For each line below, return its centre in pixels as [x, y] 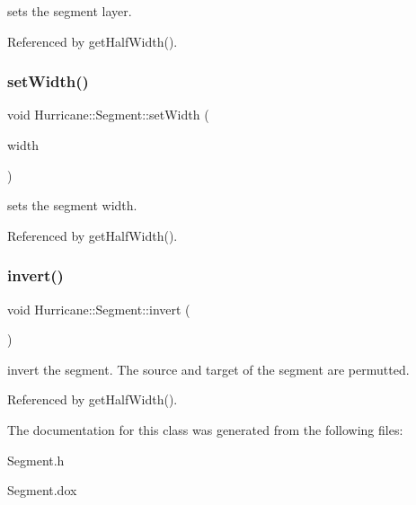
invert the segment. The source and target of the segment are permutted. [208, 369]
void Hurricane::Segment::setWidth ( [108, 115]
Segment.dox [42, 490]
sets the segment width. [72, 205]
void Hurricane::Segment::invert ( [99, 309]
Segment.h [36, 460]
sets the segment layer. [70, 11]
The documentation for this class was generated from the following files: [205, 429]
